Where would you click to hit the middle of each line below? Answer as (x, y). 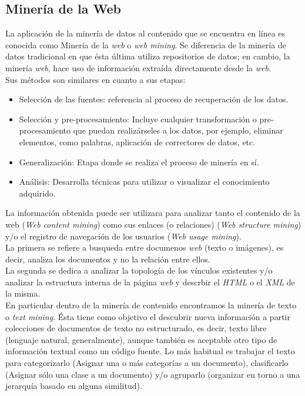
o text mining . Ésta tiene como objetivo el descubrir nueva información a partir (148, 316)
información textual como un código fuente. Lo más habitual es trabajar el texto (150, 351)
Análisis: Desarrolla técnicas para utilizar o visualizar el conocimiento (144, 182)
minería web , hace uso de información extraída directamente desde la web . (138, 67)
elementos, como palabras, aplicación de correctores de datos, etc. (137, 142)
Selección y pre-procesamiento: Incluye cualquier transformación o (138, 119)
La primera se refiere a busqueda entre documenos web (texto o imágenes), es (145, 247)
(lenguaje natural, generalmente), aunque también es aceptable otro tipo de (141, 339)
